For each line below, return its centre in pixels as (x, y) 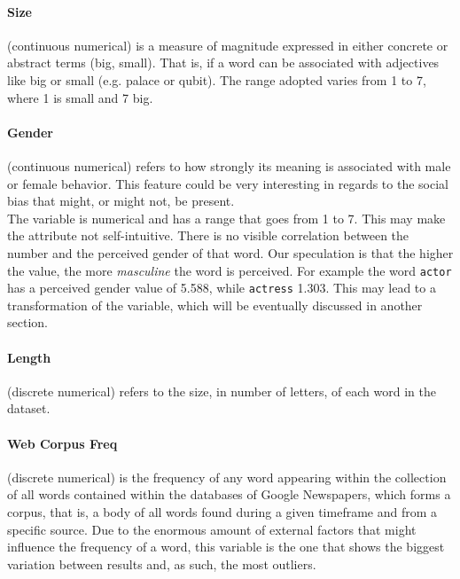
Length (29, 357)
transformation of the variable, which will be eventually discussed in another (215, 305)
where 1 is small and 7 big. (80, 97)
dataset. (29, 408)
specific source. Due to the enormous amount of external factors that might (212, 529)
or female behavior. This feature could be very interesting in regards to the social (228, 183)
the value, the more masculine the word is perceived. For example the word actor (230, 270)
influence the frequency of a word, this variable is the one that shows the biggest (226, 547)
